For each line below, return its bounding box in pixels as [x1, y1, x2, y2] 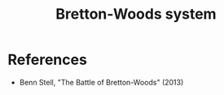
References [7, 50, 87, 69]
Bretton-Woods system [55, 5, 217, 24]
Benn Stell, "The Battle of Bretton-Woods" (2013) [19, 77, 184, 87]
